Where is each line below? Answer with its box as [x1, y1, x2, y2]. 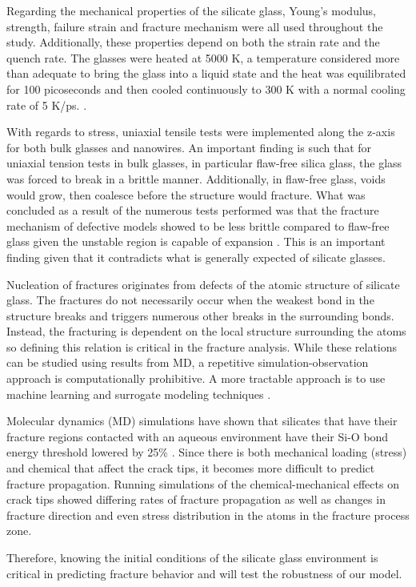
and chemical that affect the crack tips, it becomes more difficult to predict [6, 460, 375, 476]
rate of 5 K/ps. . [6, 96, 87, 113]
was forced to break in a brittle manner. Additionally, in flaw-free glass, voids [6, 170, 386, 187]
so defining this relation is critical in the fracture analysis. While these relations [6, 338, 398, 355]
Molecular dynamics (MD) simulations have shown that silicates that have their [6, 412, 398, 429]
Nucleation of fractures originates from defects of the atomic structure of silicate [6, 275, 400, 292]
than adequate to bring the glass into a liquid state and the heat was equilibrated [6, 65, 406, 82]
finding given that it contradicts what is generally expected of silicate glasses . [6, 248, 386, 265]
